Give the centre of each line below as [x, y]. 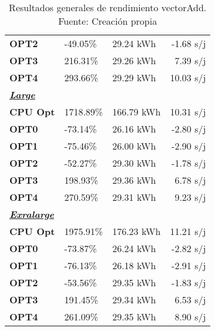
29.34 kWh [134, 299]
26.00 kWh [134, 146]
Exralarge [32, 214]
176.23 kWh [137, 231]
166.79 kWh [137, 112]
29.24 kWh [134, 43]
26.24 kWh [134, 248]
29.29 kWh [134, 77]
